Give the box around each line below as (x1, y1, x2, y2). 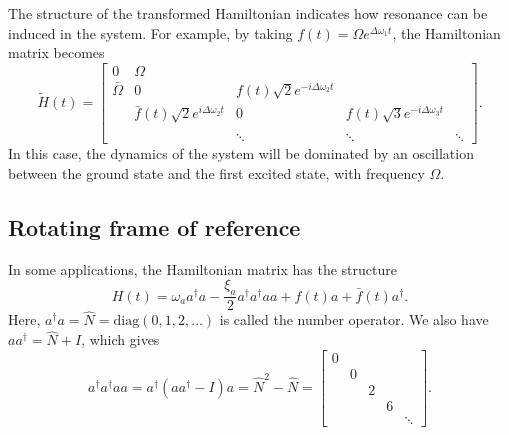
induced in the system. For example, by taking (8, 22, 293, 43)
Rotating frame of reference (8, 211, 301, 242)
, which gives (81, 329, 160, 350)
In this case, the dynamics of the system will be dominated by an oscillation (8, 143, 474, 164)
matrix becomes (8, 42, 105, 63)
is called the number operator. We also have (219, 309, 489, 330)
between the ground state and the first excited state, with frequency (8, 162, 425, 183)
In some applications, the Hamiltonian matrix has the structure (8, 258, 397, 279)
